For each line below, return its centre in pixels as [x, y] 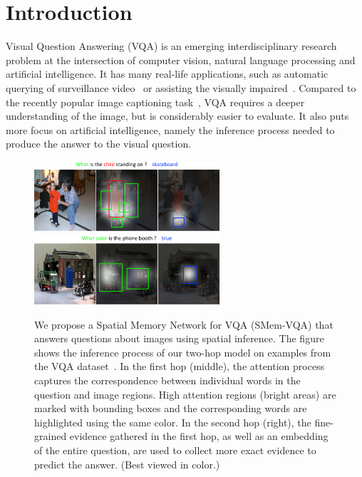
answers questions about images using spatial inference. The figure [179, 338]
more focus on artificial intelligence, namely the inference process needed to [170, 129]
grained [51, 436]
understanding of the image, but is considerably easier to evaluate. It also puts [177, 116]
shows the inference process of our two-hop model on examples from [183, 352]
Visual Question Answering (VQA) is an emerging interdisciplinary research [171, 46]
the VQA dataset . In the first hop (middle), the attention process [180, 366]
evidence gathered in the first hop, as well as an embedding [199, 436]
